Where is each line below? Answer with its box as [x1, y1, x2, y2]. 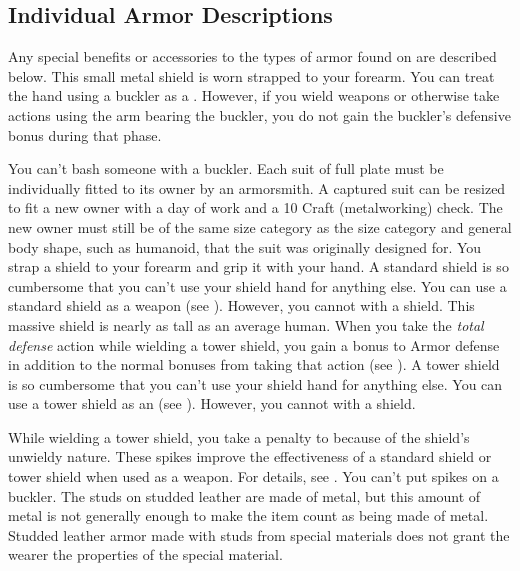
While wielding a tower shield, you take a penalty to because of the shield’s [8, 426, 470, 447]
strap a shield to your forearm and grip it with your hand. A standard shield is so [8, 256, 509, 277]
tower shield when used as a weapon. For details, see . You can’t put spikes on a [8, 466, 499, 487]
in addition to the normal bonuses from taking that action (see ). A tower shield [8, 354, 500, 375]
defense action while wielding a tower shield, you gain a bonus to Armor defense [8, 334, 500, 355]
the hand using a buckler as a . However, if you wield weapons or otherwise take [8, 85, 500, 106]
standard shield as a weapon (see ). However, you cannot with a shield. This [8, 295, 475, 316]
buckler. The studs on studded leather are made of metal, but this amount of [8, 485, 481, 506]
